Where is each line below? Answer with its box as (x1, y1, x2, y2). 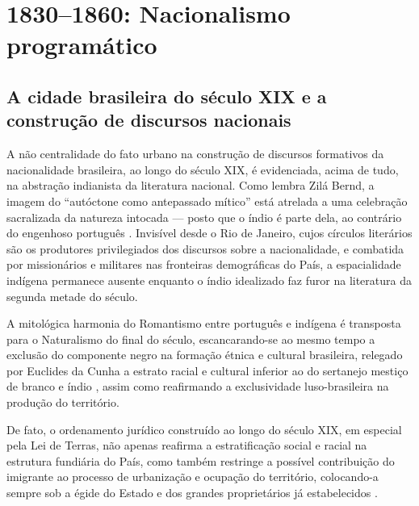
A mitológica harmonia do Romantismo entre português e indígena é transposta (6, 315, 401, 332)
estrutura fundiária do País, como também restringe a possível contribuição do (6, 452, 395, 469)
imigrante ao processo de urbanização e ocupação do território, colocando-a (6, 468, 379, 485)
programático (6, 28, 157, 61)
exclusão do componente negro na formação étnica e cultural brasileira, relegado (6, 346, 403, 363)
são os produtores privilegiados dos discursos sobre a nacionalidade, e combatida (6, 240, 404, 257)
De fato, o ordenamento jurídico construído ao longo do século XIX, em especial (6, 420, 402, 437)
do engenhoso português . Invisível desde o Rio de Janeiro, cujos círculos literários (6, 224, 413, 241)
